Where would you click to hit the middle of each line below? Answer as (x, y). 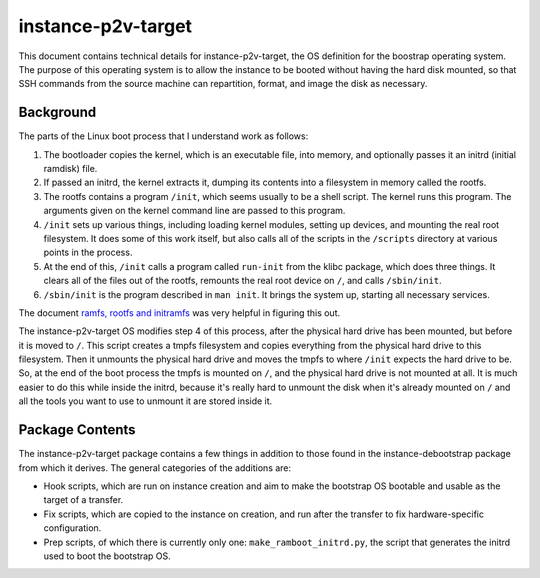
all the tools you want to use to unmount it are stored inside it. (145, 401)
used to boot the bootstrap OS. (107, 556)
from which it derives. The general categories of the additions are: (155, 467)
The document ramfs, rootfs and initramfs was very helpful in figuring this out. (179, 312)
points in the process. (88, 252)
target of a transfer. (83, 500)
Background (57, 112)
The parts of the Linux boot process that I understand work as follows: (163, 136)
